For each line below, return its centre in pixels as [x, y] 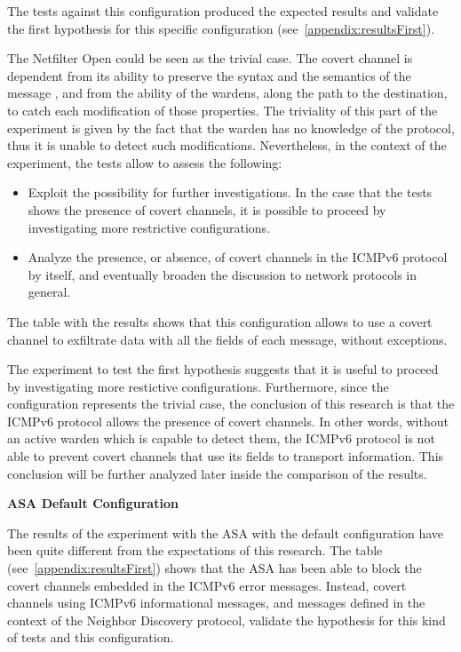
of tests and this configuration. [91, 637]
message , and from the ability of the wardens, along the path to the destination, [227, 93]
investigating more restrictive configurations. [149, 227]
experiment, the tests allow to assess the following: [145, 162]
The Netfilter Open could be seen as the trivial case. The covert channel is [210, 58]
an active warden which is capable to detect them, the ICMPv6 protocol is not [221, 438]
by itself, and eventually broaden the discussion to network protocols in [223, 274]
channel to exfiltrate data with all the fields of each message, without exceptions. [227, 339]
